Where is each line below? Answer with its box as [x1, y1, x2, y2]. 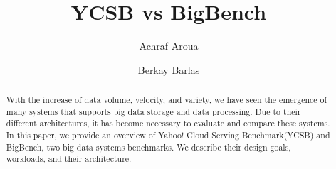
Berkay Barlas [137, 62, 200, 77]
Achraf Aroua [139, 38, 199, 53]
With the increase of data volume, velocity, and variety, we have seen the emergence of [6, 94, 327, 106]
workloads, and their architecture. [6, 153, 132, 165]
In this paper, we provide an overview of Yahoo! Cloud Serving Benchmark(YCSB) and [6, 129, 330, 141]
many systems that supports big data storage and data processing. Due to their [6, 105, 301, 117]
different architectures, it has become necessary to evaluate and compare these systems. [6, 117, 330, 129]
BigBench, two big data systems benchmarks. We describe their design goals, [6, 141, 291, 153]
